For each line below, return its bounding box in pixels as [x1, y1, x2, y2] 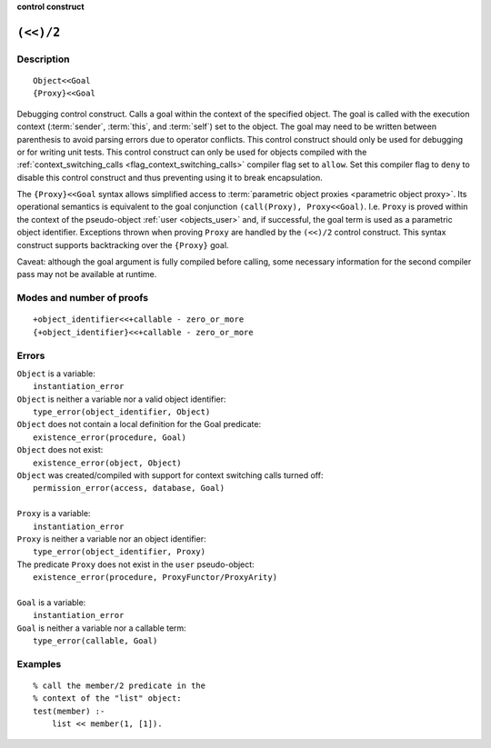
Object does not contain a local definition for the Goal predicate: [16, 419, 262, 430]
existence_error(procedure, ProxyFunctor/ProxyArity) [33, 573, 277, 583]
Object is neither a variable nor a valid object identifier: [16, 394, 226, 404]
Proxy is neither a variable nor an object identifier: [16, 534, 206, 544]
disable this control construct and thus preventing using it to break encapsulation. [16, 172, 323, 183]
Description [16, 53, 70, 65]
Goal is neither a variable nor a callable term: [16, 623, 186, 633]
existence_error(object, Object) [33, 457, 182, 468]
